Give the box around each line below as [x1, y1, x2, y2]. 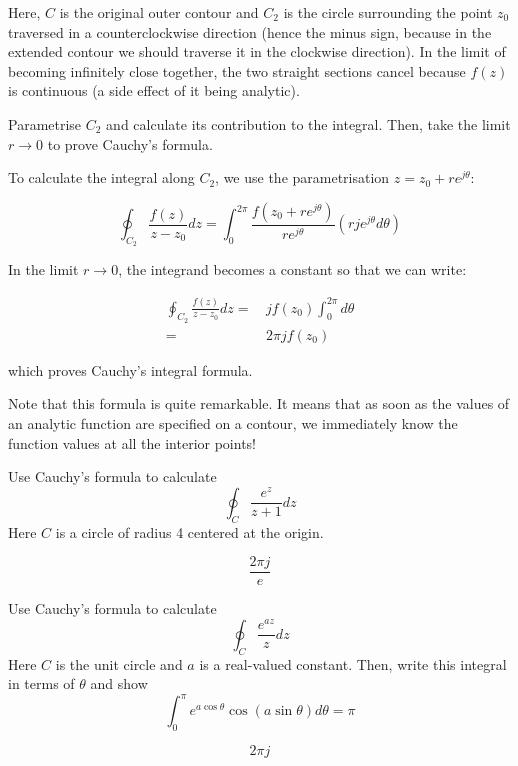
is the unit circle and [55, 653, 183, 674]
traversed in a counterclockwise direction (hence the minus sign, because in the [8, 21, 492, 42]
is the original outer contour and [59, 2, 259, 22]
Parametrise [8, 113, 82, 134]
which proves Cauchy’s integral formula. [8, 359, 253, 380]
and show [90, 673, 148, 694]
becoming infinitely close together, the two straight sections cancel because [8, 60, 466, 81]
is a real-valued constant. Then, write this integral [199, 653, 507, 674]
